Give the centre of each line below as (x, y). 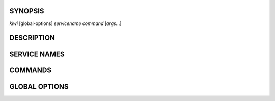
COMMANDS (31, 71)
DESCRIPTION (32, 38)
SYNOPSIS (27, 11)
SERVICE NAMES (37, 54)
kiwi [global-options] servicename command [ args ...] (65, 23)
